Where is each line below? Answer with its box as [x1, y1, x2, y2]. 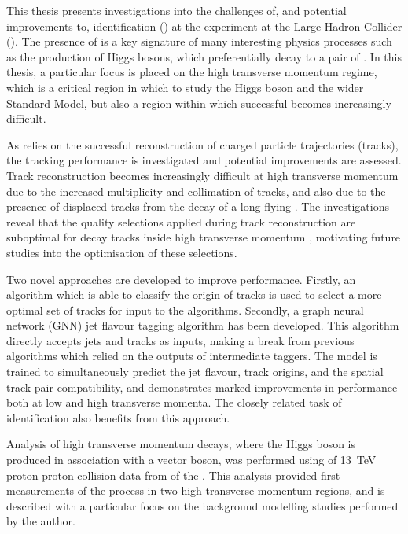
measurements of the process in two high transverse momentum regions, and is [6, 482, 385, 499]
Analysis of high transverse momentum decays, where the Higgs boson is [6, 436, 356, 452]
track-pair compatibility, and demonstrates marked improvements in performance [6, 378, 398, 395]
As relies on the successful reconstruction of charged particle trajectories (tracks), [6, 136, 399, 153]
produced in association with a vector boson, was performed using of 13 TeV [6, 451, 377, 468]
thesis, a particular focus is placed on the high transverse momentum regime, [6, 64, 377, 80]
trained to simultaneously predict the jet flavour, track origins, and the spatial [6, 363, 384, 380]
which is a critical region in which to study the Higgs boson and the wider [6, 79, 364, 95]
